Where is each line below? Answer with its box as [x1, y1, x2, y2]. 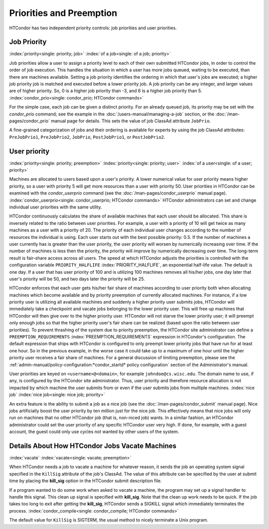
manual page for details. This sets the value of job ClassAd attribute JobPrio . [50, 117, 211, 124]
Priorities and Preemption [9, 7, 118, 18]
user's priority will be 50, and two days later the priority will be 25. [9, 276, 145, 282]
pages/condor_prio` [9, 117, 50, 124]
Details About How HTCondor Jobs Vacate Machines [9, 441, 177, 450]
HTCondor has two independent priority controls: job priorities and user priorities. [9, 25, 177, 31]
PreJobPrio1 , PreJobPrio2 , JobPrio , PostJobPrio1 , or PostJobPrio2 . [9, 134, 165, 140]
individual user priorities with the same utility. [9, 204, 102, 210]
